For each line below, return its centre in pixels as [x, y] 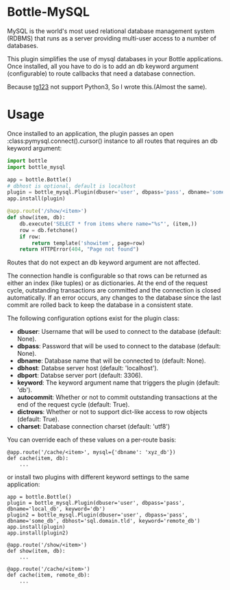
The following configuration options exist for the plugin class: [93, 318]
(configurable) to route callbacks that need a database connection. [101, 73]
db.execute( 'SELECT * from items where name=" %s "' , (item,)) [108, 224]
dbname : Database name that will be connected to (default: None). [112, 361]
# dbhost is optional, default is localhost [72, 186]
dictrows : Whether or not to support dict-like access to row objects [112, 412]
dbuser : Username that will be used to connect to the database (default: [119, 332]
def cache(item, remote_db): [49, 575]
